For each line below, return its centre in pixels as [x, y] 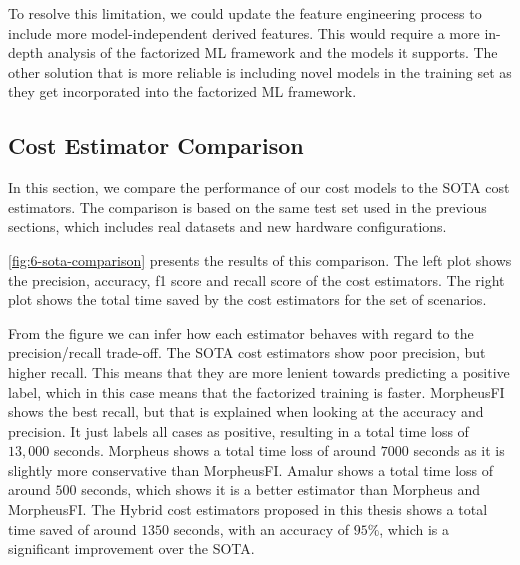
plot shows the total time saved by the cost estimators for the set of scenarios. [247, 299]
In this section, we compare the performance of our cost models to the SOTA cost [259, 187]
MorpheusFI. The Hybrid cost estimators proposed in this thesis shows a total [248, 509]
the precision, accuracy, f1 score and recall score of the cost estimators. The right [256, 279]
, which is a [414, 528]
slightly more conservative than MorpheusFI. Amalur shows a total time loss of [251, 469]
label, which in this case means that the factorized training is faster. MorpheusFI [256, 391]
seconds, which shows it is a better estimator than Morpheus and [281, 489]
